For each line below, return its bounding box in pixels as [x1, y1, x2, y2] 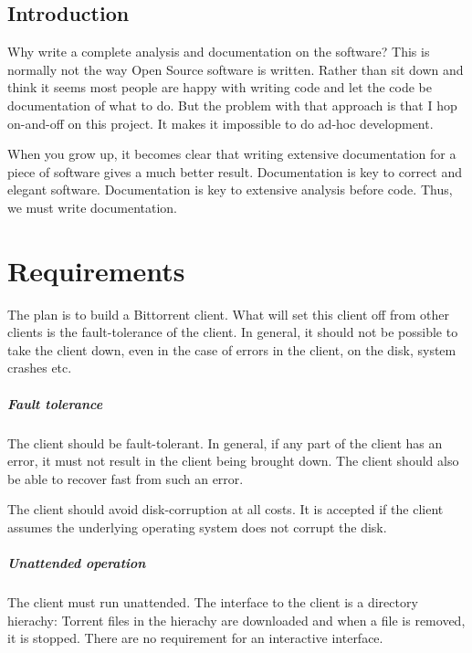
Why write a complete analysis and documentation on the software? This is [7, 42, 430, 61]
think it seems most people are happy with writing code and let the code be [7, 78, 433, 97]
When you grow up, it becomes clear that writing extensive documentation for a [7, 144, 456, 163]
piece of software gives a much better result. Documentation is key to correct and [7, 162, 463, 181]
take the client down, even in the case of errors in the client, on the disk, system [7, 340, 456, 359]
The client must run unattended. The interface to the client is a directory [7, 593, 418, 612]
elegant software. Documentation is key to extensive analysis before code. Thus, [7, 180, 453, 199]
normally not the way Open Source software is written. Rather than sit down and [7, 59, 464, 79]
